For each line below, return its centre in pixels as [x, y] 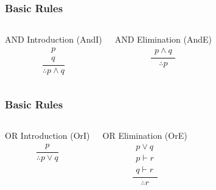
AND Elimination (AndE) [163, 39]
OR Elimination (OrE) [145, 135]
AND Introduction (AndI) [54, 39]
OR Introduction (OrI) [47, 135]
